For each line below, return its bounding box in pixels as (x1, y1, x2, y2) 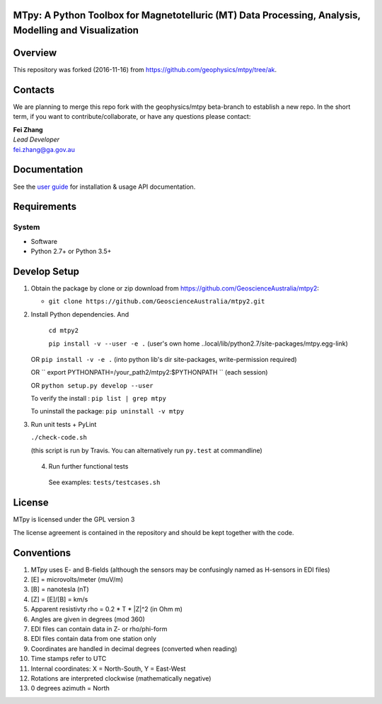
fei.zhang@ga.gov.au (13, 145, 76, 153)
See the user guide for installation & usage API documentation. (13, 182, 196, 191)
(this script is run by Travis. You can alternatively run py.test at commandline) (30, 446, 263, 454)
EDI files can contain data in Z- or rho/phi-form (30, 624, 168, 633)
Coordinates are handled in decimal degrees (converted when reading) (30, 644, 238, 653)
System (13, 223, 40, 233)
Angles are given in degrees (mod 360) (30, 615, 145, 623)
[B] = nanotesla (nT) (30, 585, 90, 594)
